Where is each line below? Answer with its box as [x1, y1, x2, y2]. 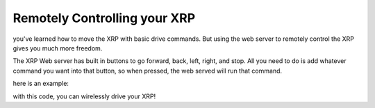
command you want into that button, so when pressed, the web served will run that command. [12, 66, 283, 75]
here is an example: [12, 80, 69, 88]
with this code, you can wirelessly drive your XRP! [12, 92, 156, 100]
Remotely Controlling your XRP [12, 10, 196, 26]
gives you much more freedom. [12, 44, 103, 52]
